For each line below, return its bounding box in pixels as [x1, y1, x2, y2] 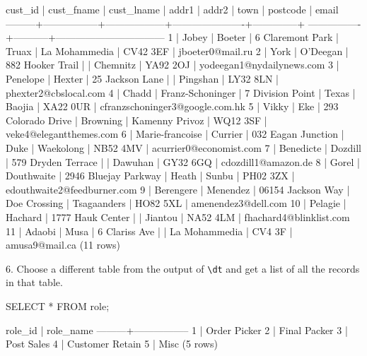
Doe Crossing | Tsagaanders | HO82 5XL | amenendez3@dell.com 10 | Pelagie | [6, 196, 346, 210]
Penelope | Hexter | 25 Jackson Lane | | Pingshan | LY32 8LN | [6, 71, 279, 85]
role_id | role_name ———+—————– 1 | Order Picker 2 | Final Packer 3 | [6, 322, 348, 337]
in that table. [6, 275, 63, 290]
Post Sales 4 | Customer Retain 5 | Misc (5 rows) [6, 336, 218, 351]
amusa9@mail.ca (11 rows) [6, 237, 120, 252]
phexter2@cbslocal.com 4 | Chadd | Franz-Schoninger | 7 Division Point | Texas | [6, 85, 356, 100]
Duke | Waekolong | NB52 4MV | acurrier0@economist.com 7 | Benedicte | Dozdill [6, 140, 361, 155]
